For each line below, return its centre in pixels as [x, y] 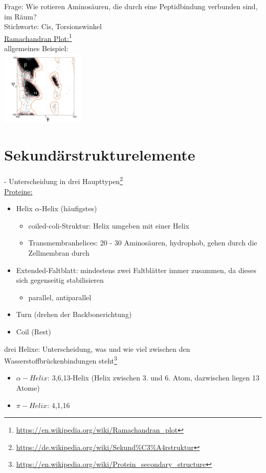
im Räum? [20, 16]
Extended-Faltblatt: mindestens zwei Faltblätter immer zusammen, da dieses [136, 270]
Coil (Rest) [34, 331]
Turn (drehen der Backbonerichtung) [74, 314]
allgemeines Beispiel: [36, 48]
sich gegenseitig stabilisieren [60, 280]
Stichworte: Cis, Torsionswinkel [53, 26]
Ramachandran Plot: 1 [38, 37]
